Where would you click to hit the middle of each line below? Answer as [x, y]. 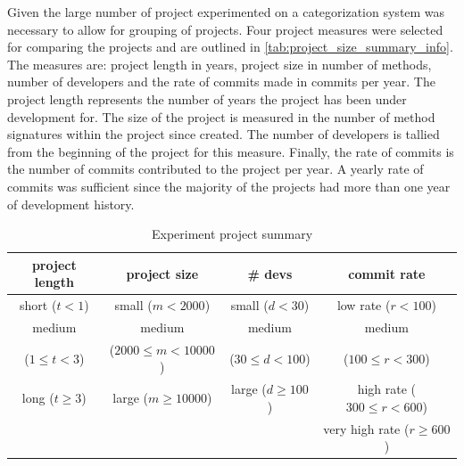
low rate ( [364, 305]
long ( [38, 398]
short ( [38, 305]
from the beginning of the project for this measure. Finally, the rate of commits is [231, 151]
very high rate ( [366, 428]
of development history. [71, 204]
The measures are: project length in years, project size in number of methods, [220, 64]
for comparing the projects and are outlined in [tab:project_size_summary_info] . [230, 47]
